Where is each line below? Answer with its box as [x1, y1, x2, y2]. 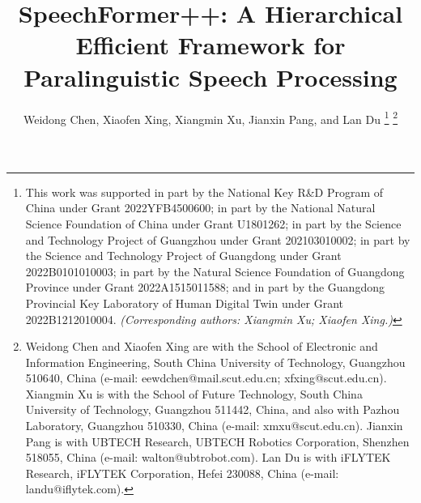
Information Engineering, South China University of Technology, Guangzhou [25, 353, 406, 370]
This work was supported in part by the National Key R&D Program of [25, 183, 384, 200]
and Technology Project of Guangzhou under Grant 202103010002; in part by [25, 231, 410, 248]
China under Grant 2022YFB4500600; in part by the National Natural [25, 199, 376, 216]
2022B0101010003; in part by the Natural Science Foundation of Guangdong [25, 262, 405, 279]
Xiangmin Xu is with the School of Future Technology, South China [25, 385, 363, 402]
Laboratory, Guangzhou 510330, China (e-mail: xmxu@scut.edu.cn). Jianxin [25, 417, 403, 434]
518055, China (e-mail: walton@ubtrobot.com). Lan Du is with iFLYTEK [25, 449, 391, 466]
